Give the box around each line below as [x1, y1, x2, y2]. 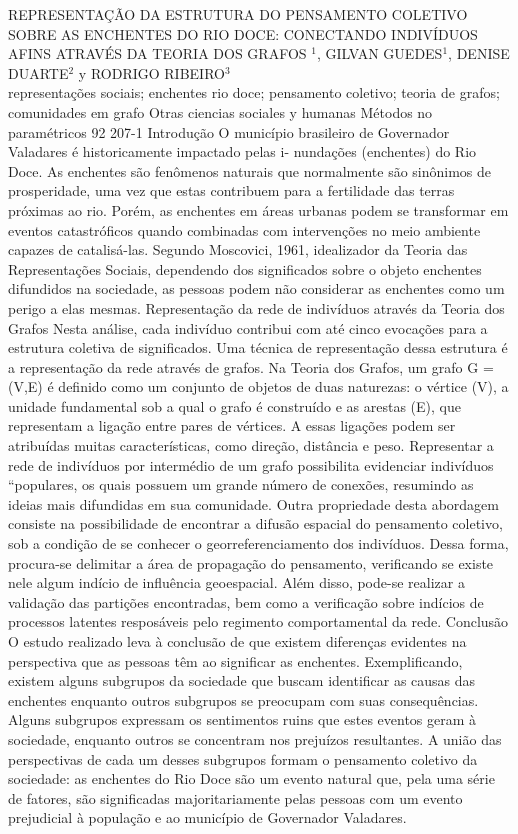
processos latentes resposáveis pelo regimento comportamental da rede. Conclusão [8, 611, 509, 632]
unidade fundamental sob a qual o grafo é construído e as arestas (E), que [8, 395, 461, 416]
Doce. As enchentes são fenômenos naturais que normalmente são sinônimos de [8, 160, 492, 181]
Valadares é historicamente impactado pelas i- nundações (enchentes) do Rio [8, 141, 477, 162]
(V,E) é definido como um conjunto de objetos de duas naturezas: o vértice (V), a [8, 376, 509, 397]
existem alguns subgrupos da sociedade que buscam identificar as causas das [8, 670, 476, 691]
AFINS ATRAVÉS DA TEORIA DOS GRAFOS [8, 43, 307, 64]
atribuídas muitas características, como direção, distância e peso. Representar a [8, 435, 494, 456]
